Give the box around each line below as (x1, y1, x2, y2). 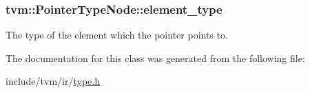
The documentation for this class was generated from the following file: (6, 50, 305, 65)
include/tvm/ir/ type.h (6, 74, 100, 88)
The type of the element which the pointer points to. (6, 28, 228, 42)
